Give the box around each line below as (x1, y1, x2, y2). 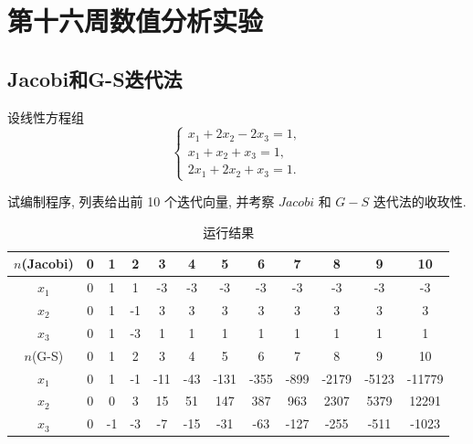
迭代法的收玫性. (373, 192, 467, 211)
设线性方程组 (7, 107, 84, 126)
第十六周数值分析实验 (7, 2, 264, 39)
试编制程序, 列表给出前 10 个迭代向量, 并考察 (7, 192, 275, 211)
